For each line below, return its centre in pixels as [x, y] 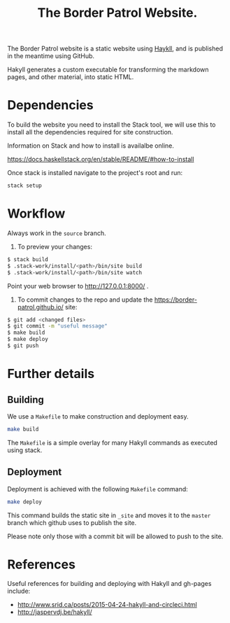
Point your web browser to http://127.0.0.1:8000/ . [78, 286]
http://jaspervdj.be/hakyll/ [55, 612]
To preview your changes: [55, 246]
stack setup [24, 186]
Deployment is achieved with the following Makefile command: [98, 489]
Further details [51, 374]
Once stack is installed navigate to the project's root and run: [95, 173]
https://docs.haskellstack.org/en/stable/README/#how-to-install [101, 160]
